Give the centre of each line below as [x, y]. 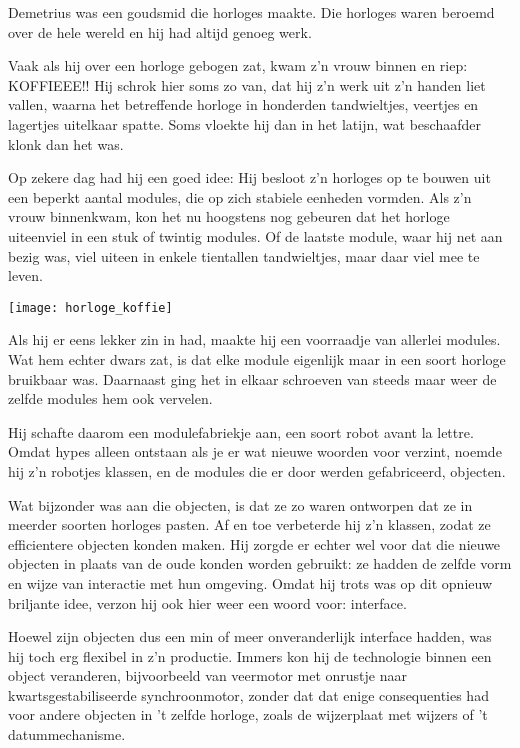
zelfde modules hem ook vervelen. [110, 398]
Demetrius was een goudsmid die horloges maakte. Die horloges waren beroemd [251, 12]
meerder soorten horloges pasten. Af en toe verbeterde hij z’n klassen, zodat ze [249, 524]
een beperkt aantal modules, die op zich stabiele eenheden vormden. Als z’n [240, 196]
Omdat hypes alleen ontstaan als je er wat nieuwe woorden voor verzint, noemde [255, 451]
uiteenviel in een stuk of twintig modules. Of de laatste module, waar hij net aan [255, 235]
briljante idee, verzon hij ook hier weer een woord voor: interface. [207, 602]
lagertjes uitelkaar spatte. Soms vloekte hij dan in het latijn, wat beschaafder [244, 123]
